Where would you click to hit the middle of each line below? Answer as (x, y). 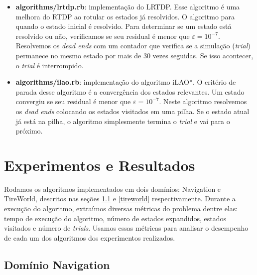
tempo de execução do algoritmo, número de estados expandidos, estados (115, 218)
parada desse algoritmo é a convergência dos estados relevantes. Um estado (130, 91)
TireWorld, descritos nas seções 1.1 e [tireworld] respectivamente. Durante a (120, 199)
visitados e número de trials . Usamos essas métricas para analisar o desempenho (126, 228)
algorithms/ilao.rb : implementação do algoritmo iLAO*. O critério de (126, 82)
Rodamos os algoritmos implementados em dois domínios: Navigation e (113, 189)
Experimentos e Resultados (100, 165)
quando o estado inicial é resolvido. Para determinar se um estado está (124, 26)
